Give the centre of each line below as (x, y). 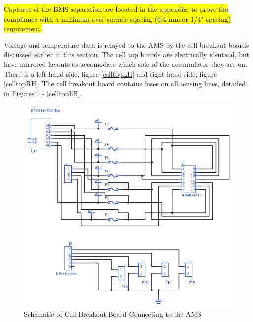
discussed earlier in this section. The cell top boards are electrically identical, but (127, 54)
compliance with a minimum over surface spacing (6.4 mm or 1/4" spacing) (118, 18)
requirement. (23, 28)
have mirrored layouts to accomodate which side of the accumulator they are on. (126, 64)
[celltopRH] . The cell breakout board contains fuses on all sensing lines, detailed (125, 83)
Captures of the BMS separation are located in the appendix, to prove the (116, 9)
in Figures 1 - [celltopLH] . (43, 93)
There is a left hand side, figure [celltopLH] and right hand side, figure (110, 74)
